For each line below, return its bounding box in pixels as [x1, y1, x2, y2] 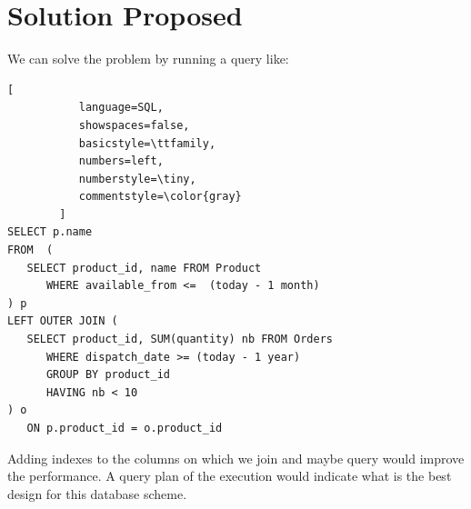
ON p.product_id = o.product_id [26, 422, 223, 434]
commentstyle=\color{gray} [78, 190, 242, 204]
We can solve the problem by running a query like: [7, 49, 289, 68]
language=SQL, [78, 101, 164, 115]
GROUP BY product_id [45, 368, 170, 382]
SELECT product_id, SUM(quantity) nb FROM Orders [26, 333, 333, 346]
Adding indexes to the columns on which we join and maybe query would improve [7, 448, 465, 467]
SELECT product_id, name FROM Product [26, 261, 262, 274]
